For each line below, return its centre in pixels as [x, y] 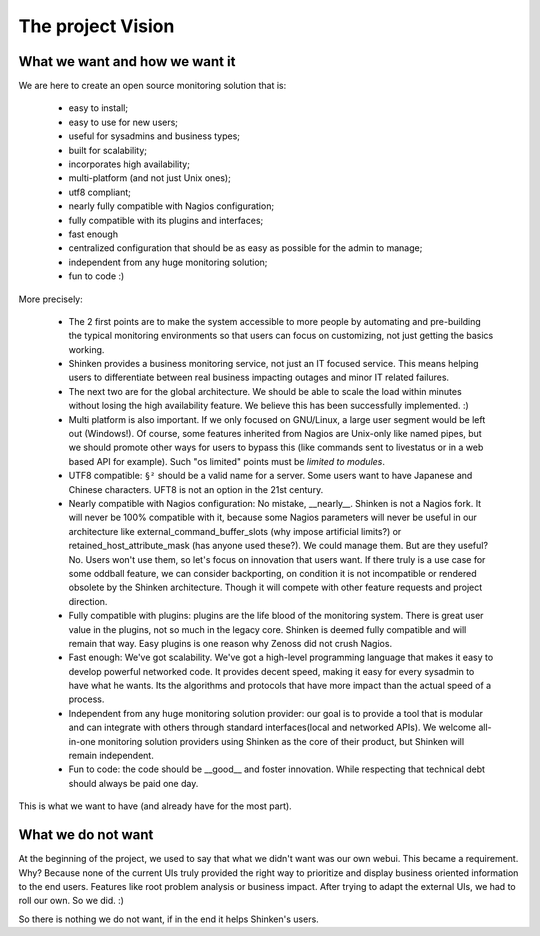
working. [86, 349]
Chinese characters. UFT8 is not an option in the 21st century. [196, 489]
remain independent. [111, 756]
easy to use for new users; [123, 122]
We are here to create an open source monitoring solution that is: [152, 86]
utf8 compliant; [100, 192]
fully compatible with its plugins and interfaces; [166, 220]
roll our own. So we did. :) [71, 901]
